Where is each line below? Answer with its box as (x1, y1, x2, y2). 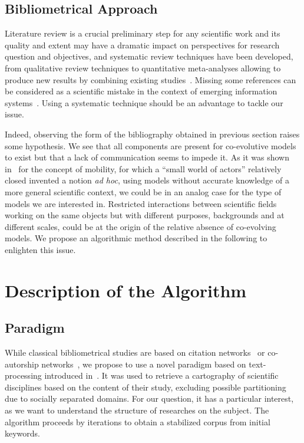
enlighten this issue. (5, 243, 76, 255)
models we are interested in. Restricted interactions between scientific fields (5, 197, 277, 209)
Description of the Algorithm (5, 278, 247, 302)
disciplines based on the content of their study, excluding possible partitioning (5, 380, 286, 393)
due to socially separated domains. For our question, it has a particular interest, (5, 392, 294, 405)
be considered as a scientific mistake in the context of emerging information (5, 85, 277, 97)
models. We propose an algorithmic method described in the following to (5, 232, 267, 244)
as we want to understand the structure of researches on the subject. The (5, 404, 269, 416)
